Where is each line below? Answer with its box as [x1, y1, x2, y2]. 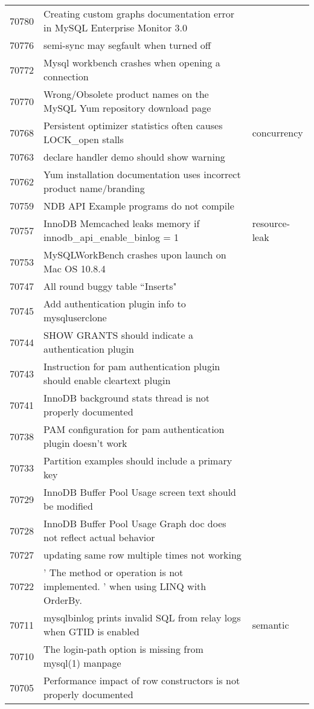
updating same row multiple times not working [43, 548, 242, 562]
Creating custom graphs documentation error [43, 7, 234, 21]
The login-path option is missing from [43, 642, 203, 656]
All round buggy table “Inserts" [43, 279, 177, 293]
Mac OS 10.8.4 [43, 261, 106, 275]
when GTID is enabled [43, 624, 139, 638]
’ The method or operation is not [43, 565, 184, 579]
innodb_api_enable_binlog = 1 [43, 230, 179, 244]
